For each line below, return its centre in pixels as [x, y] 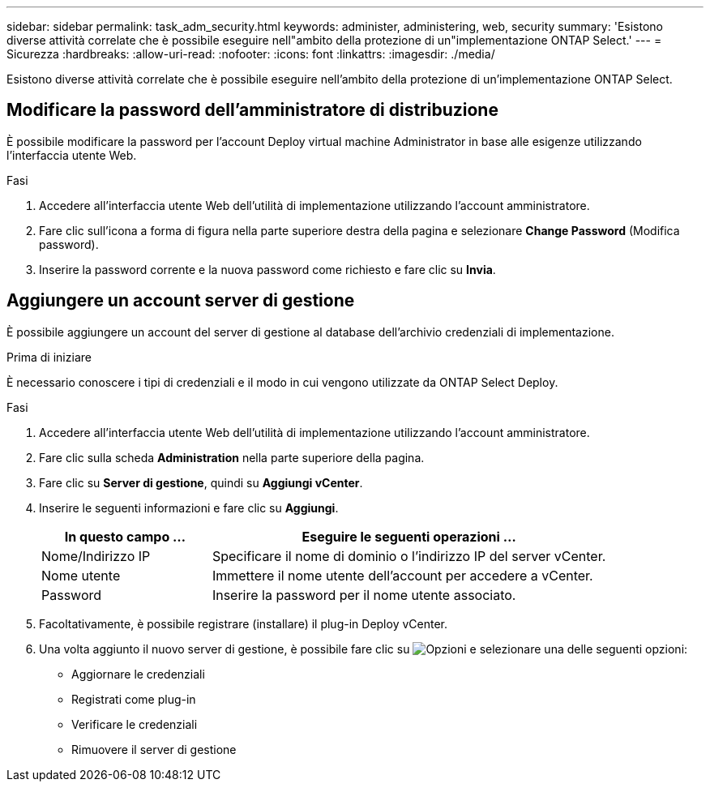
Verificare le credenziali [135, 724]
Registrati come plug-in [134, 699]
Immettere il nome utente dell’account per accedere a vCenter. [402, 575]
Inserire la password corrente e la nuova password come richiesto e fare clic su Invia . [267, 269]
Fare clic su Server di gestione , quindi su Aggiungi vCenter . [201, 482]
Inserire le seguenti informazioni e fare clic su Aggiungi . [189, 507]
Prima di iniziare [49, 357]
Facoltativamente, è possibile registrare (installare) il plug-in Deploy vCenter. [243, 623]
